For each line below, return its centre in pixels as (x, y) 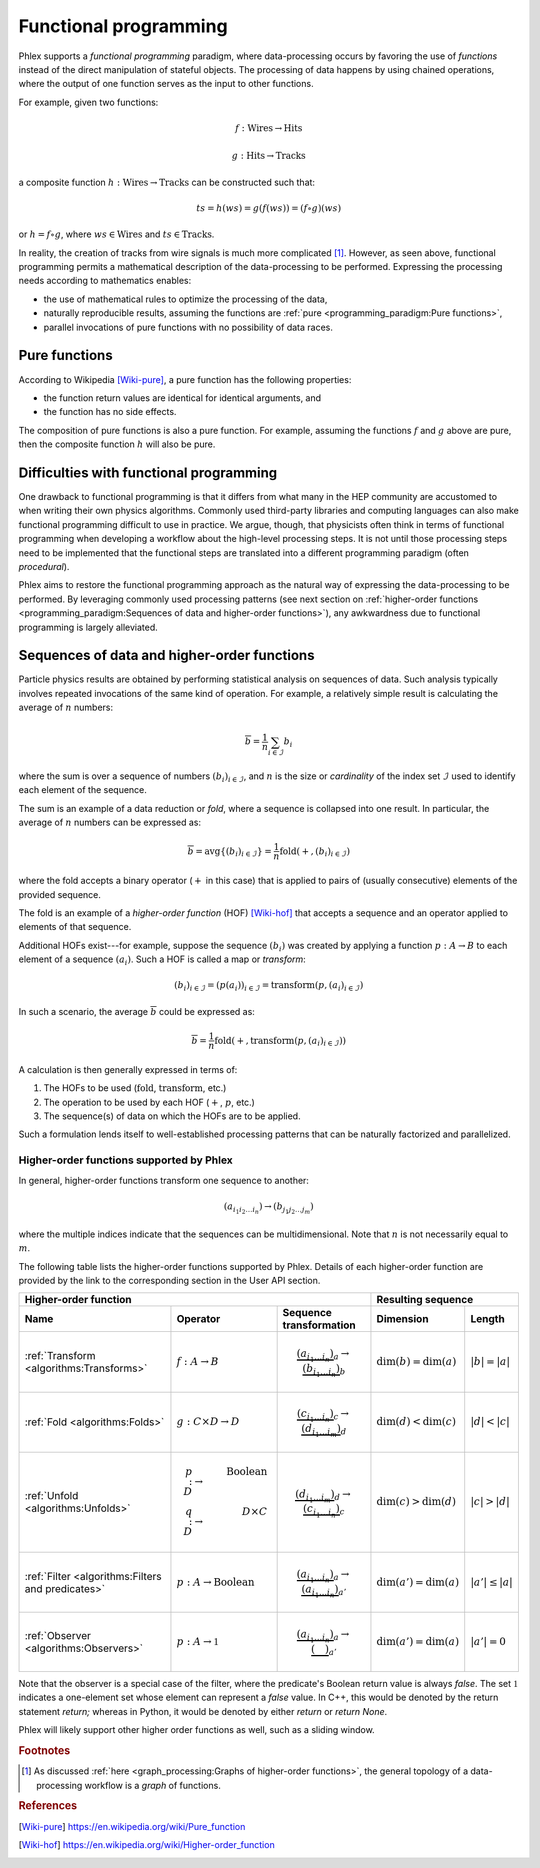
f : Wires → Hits (269, 128)
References (48, 1806)
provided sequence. (60, 894)
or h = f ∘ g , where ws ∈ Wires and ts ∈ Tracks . (116, 234)
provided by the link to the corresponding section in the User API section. (169, 1280)
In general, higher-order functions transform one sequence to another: (164, 1180)
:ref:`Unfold (51, 1496)
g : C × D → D (208, 1421)
